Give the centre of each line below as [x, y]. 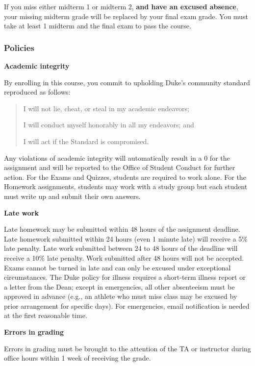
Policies [19, 47]
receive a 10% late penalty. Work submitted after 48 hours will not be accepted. [124, 257]
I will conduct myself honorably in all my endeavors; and [109, 125]
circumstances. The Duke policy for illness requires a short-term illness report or [125, 277]
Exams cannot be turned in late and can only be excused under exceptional [117, 267]
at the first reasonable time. [46, 315]
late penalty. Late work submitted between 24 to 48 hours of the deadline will [121, 248]
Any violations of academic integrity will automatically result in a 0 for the [117, 158]
